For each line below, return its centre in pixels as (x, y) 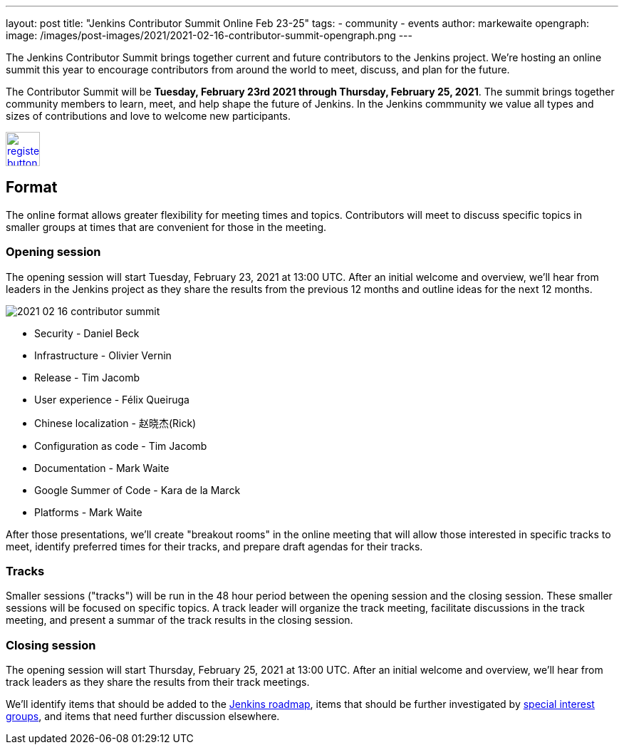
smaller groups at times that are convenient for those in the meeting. (166, 227)
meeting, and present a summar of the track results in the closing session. (180, 620)
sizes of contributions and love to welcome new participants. (149, 116)
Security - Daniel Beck (87, 333)
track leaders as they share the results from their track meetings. (158, 682)
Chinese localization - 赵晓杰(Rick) (115, 423)
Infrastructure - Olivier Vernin (103, 355)
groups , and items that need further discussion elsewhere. (143, 716)
